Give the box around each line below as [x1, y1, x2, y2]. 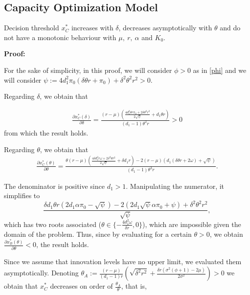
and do [220, 23, 241, 33]
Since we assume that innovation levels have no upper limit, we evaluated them [4, 256, 242, 266]
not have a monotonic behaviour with [4, 32, 116, 42]
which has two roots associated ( [4, 219, 102, 229]
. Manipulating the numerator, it [126, 181, 225, 191]
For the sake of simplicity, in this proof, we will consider [4, 65, 172, 75]
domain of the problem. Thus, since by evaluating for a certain [4, 228, 192, 239]
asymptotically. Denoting [4, 268, 79, 278]
